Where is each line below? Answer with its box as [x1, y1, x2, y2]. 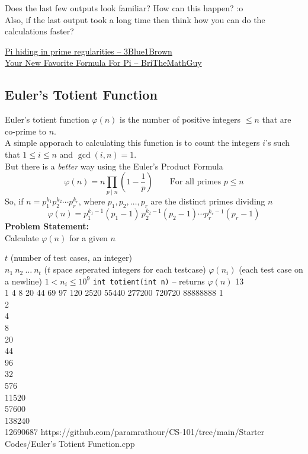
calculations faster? [5, 25, 74, 37]
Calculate [5, 231, 39, 244]
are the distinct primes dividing [150, 195, 265, 207]
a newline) [5, 274, 42, 287]
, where [78, 195, 105, 207]
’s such [265, 136, 290, 149]
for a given [69, 231, 108, 244]
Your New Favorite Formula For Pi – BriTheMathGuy [5, 56, 202, 69]
